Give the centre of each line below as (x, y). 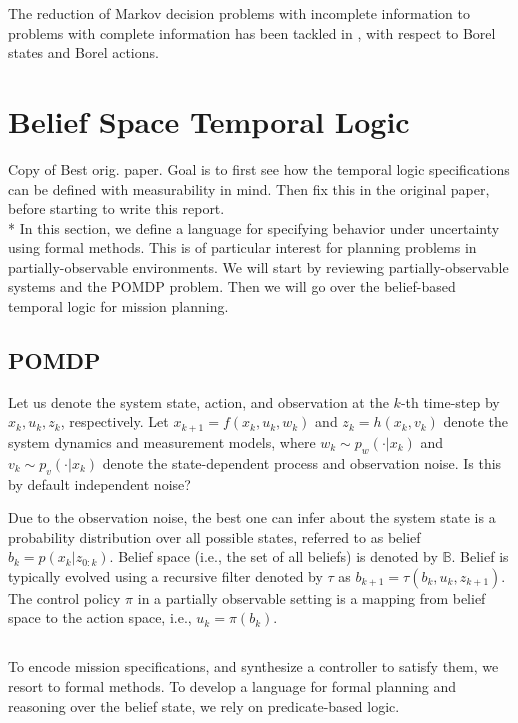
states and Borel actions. (83, 52)
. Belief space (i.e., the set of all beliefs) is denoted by (273, 556)
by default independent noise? (99, 483)
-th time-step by (450, 401)
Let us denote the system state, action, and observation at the (198, 401)
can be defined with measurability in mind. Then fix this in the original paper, (249, 188)
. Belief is (480, 556)
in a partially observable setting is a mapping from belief (311, 597)
